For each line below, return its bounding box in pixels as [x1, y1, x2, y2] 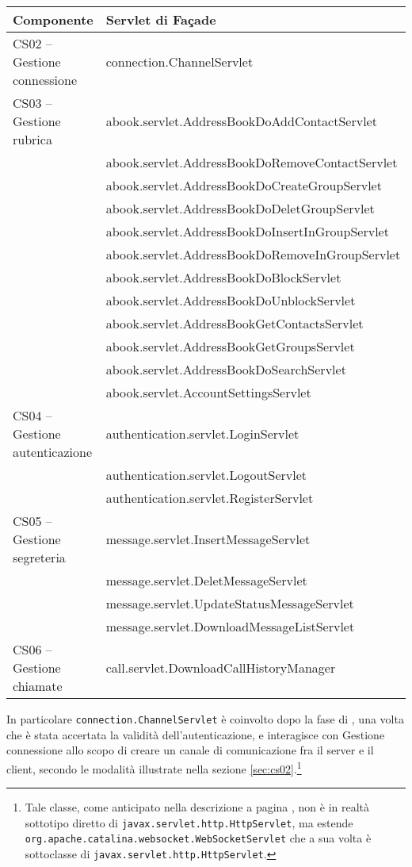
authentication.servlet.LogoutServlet [105, 466, 307, 484]
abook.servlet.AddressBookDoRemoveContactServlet [105, 153, 398, 171]
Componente [13, 10, 93, 29]
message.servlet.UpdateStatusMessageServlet [105, 594, 354, 612]
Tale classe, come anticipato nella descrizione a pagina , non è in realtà [25, 799, 370, 815]
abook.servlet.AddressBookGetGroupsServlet [105, 337, 355, 355]
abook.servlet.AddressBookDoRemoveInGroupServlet [105, 245, 401, 263]
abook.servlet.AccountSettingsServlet [105, 383, 311, 401]
